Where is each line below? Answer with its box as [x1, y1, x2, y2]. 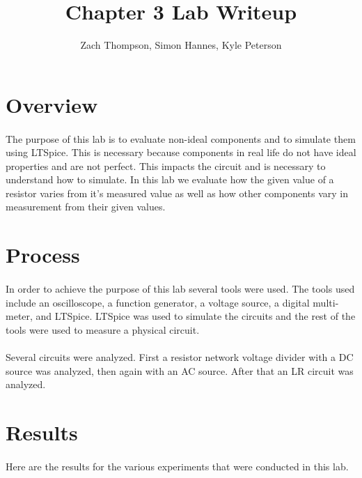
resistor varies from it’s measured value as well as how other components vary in [6, 185, 348, 200]
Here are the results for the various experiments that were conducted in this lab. [6, 458, 349, 473]
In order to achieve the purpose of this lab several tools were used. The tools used [6, 282, 355, 296]
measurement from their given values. [6, 199, 166, 214]
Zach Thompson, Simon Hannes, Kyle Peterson [80, 38, 282, 52]
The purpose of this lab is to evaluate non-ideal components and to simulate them [6, 131, 356, 146]
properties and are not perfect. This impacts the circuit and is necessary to [6, 158, 326, 173]
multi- [313, 295, 339, 309]
